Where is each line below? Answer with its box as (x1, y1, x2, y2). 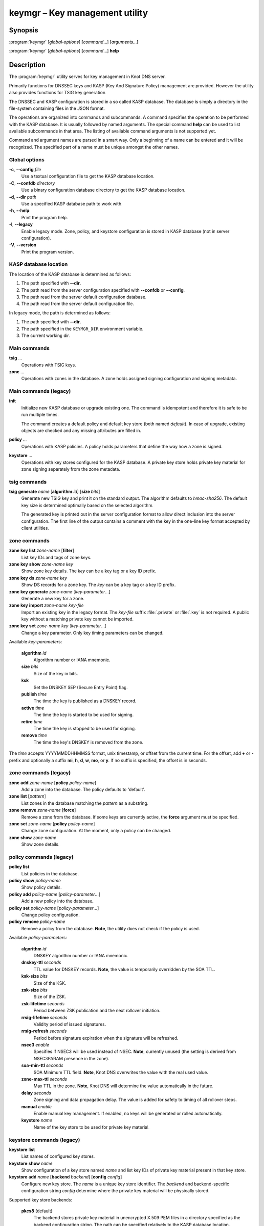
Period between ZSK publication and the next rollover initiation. (33, 1008, 161, 1014)
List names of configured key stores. (21, 1153, 95, 1159)
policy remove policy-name (9, 919, 66, 924)
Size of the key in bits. (33, 670, 78, 676)
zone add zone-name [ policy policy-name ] (9, 780, 96, 786)
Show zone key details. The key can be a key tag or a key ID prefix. (21, 568, 156, 574)
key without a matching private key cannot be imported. (21, 616, 134, 622)
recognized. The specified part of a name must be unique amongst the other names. (9, 144, 179, 150)
